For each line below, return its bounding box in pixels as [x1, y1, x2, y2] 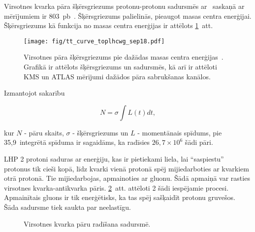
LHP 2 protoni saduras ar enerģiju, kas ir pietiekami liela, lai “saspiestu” [4, 154, 224, 164]
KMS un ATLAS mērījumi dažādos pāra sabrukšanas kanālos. [24, 71, 211, 81]
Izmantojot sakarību [4, 88, 65, 98]
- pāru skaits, [24, 127, 64, 137]
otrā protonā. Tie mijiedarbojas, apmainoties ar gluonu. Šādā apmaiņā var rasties [4, 173, 250, 183]
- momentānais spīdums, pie [137, 127, 222, 137]
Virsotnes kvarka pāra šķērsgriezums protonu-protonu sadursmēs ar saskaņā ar [4, 1, 245, 11]
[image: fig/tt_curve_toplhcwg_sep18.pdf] [24, 37, 165, 45]
